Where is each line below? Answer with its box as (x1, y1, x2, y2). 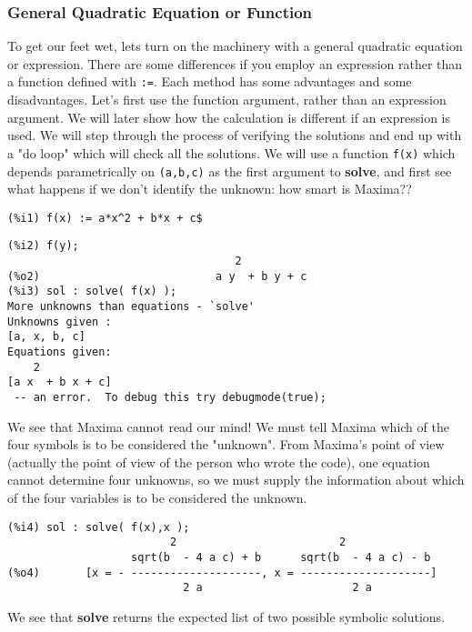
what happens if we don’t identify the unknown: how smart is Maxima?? (7, 179, 412, 198)
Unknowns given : (7, 315, 112, 328)
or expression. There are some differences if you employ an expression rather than (7, 54, 463, 73)
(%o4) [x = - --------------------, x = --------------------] (7, 566, 437, 579)
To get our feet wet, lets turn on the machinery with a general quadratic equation (7, 36, 463, 55)
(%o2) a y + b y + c (7, 269, 307, 283)
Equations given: (7, 346, 112, 358)
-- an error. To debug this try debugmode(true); (14, 390, 326, 404)
